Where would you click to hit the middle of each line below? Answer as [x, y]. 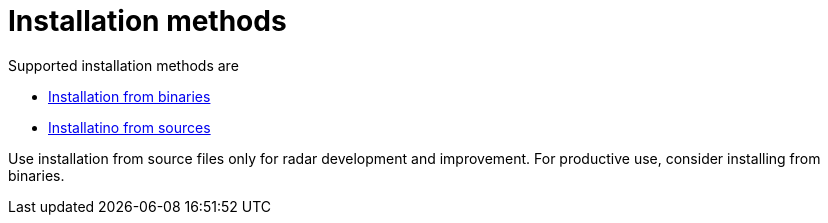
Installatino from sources [129, 127]
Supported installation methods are [123, 65]
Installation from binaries [129, 96]
